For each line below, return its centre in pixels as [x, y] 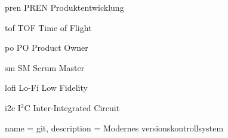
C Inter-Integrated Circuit [72, 107]
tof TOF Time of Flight [48, 27]
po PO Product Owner [47, 47]
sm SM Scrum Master [45, 67]
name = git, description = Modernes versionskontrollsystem [114, 128]
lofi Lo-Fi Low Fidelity [46, 88]
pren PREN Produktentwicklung [64, 7]
